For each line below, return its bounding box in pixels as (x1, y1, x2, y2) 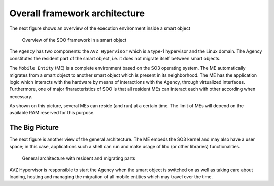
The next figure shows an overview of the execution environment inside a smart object (9, 25, 190, 32)
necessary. (9, 93, 33, 99)
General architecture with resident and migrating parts (22, 155, 135, 161)
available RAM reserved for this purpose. (9, 110, 95, 116)
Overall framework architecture (9, 8, 145, 19)
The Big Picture (9, 123, 59, 132)
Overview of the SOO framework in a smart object (22, 37, 127, 43)
